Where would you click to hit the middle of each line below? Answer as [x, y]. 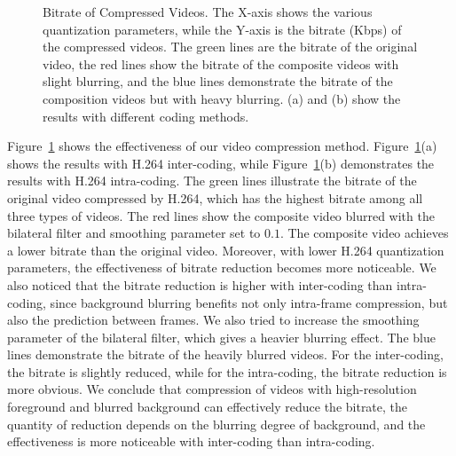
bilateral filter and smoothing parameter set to [134, 233]
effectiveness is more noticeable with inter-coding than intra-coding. [191, 441]
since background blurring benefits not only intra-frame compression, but [249, 302]
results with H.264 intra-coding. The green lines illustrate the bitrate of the [212, 181]
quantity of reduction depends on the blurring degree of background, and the [216, 424]
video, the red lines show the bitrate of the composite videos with [221, 63]
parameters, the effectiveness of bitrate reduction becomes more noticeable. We [222, 267]
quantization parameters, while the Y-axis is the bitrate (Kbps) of [222, 29]
